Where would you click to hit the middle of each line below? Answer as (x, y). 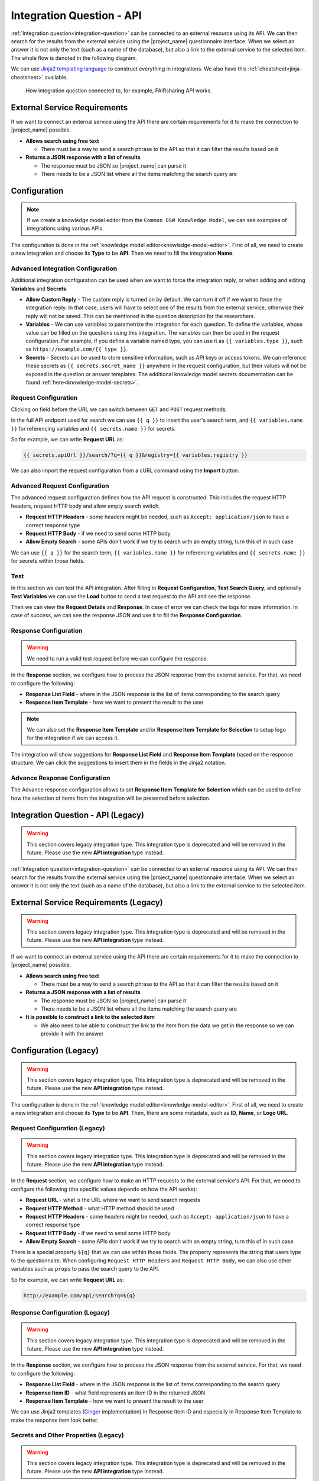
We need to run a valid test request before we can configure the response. (118, 658)
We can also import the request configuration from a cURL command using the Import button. (125, 470)
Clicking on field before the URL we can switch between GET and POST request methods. (119, 409)
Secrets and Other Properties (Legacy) (67, 1435)
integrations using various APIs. (66, 229)
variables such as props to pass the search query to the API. (85, 1269)
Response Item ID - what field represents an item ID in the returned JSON (115, 1393)
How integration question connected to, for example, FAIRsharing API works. (119, 90)
